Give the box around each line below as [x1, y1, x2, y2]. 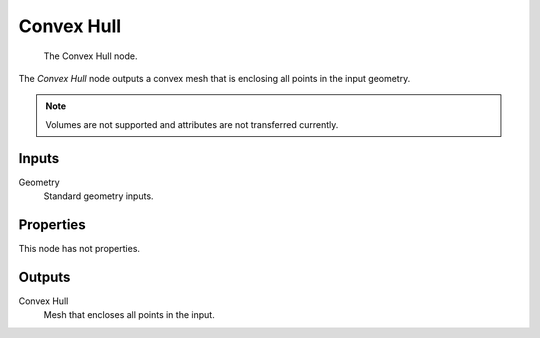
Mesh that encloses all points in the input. [43, 309, 215, 321]
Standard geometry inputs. [43, 190, 154, 202]
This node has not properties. [18, 242, 140, 254]
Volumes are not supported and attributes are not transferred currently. [45, 118, 339, 130]
